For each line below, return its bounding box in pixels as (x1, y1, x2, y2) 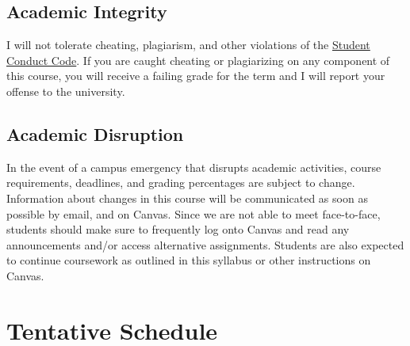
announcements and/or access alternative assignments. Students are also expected (6, 236, 404, 253)
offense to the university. (6, 82, 125, 99)
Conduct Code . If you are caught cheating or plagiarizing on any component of (6, 51, 390, 68)
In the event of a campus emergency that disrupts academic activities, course (6, 158, 381, 175)
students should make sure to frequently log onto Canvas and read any (6, 221, 350, 238)
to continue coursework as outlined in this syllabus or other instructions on (6, 252, 371, 268)
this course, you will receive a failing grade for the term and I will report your (6, 67, 385, 84)
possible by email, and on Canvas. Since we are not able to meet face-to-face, (6, 205, 381, 222)
